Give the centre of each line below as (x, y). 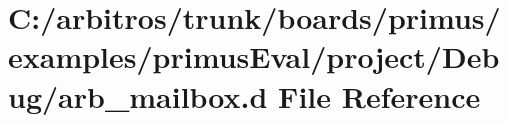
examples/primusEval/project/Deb (254, 56)
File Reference (379, 95)
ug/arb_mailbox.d (138, 95)
